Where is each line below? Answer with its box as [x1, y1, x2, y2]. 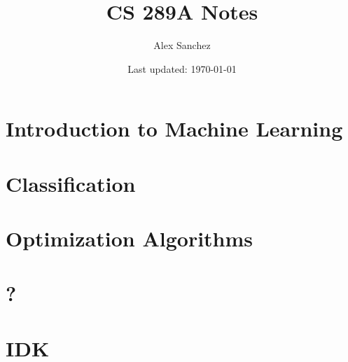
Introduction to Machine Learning [6, 114, 343, 143]
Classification [6, 169, 136, 197]
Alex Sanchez [153, 38, 211, 53]
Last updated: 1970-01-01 [127, 61, 237, 76]
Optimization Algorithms [6, 224, 253, 253]
